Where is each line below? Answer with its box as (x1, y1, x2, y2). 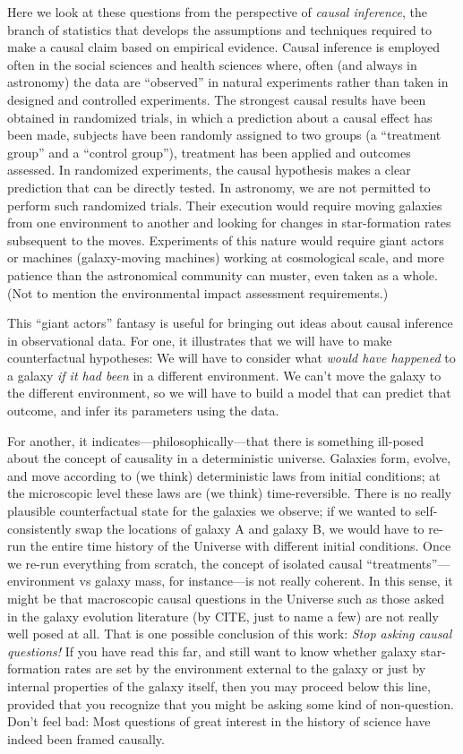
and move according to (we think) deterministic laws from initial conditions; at (7, 466, 441, 484)
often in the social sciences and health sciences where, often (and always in (7, 55, 417, 73)
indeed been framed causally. (7, 729, 165, 748)
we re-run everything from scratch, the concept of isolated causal (7, 553, 363, 572)
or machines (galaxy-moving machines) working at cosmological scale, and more (7, 248, 445, 267)
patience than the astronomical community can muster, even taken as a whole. (7, 265, 438, 284)
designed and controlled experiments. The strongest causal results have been (7, 90, 426, 108)
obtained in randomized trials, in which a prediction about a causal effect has (7, 107, 433, 126)
